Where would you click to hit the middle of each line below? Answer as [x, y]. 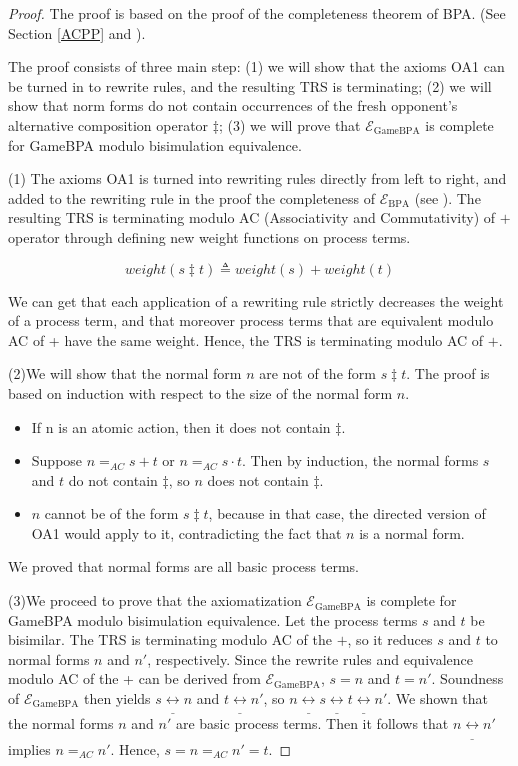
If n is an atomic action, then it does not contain [181, 426]
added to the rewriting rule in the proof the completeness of [192, 197]
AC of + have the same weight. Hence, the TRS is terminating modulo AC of [246, 339]
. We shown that [438, 698]
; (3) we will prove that [289, 124]
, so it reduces [390, 639]
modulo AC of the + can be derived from [134, 678]
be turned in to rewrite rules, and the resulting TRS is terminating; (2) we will [250, 85]
